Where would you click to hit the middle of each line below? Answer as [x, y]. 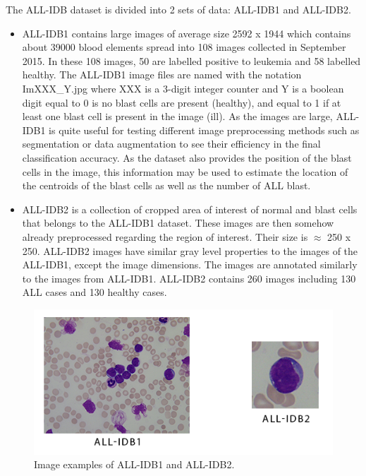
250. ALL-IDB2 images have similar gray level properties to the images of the [190, 250]
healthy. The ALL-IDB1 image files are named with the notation [162, 75]
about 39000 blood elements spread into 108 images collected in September [184, 47]
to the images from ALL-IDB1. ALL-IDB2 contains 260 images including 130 [189, 278]
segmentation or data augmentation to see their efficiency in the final [171, 144]
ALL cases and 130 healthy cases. [94, 292]
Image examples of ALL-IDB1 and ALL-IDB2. [134, 464]
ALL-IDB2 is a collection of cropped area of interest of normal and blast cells [190, 209]
